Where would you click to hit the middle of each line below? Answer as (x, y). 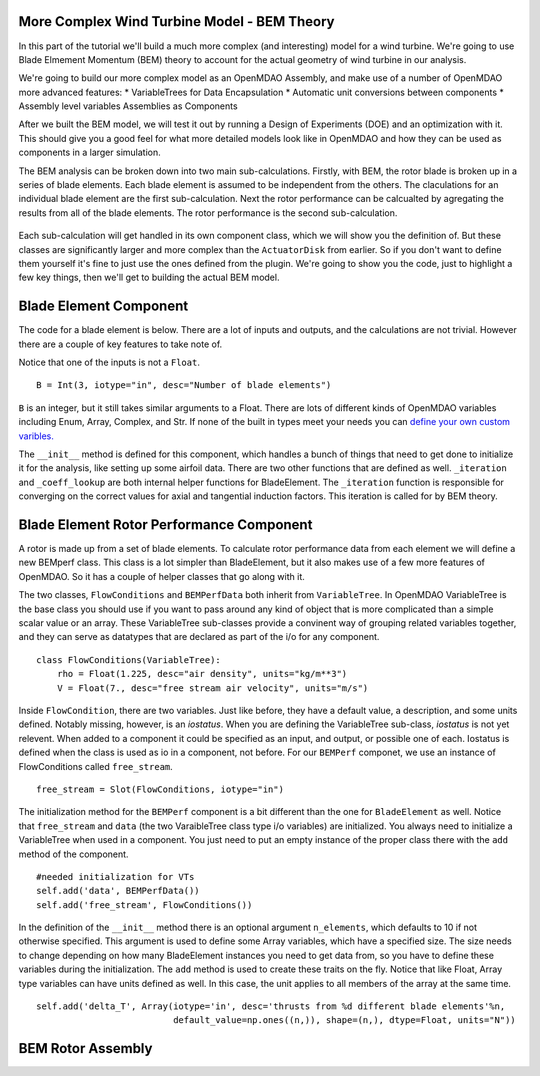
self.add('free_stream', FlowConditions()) (144, 904)
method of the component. (73, 854)
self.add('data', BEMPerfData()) (118, 891)
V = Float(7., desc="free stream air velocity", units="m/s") (212, 688)
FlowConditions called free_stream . (96, 766)
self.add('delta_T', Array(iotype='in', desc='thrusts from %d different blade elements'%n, (271, 1006)
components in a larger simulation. (89, 152)
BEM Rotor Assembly (85, 1048)
